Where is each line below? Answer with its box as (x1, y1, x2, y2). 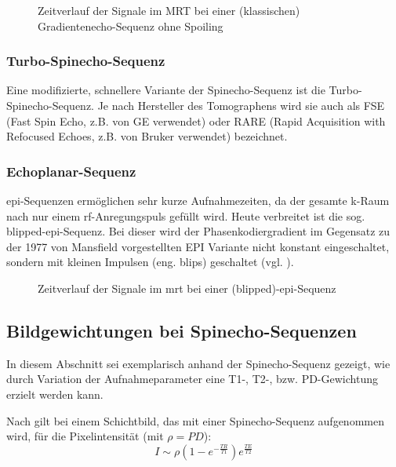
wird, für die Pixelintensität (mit (6, 428, 164, 444)
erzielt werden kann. (6, 385, 104, 402)
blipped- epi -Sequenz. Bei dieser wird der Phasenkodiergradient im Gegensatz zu (6, 223, 391, 239)
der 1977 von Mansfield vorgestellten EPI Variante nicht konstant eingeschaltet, (6, 238, 390, 254)
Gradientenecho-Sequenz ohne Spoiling (38, 17, 223, 34)
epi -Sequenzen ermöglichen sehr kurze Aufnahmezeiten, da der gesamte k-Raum (6, 192, 390, 208)
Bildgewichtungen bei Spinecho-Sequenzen (6, 318, 357, 342)
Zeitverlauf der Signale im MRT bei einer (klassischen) (38, 2, 300, 18)
